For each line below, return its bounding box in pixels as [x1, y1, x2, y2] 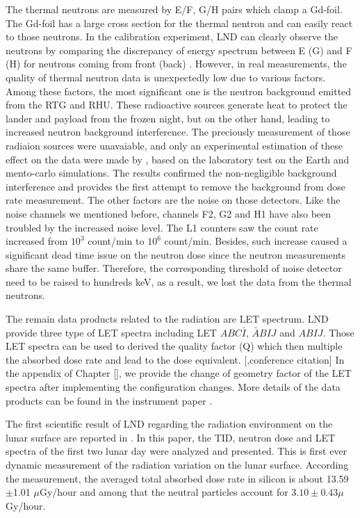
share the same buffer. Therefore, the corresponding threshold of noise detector [6, 261, 342, 275]
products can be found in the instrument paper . [6, 393, 213, 407]
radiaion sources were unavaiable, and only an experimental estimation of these [6, 138, 343, 152]
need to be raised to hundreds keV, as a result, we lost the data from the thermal [6, 274, 352, 289]
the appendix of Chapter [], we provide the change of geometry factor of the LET [6, 366, 352, 380]
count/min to [88, 234, 145, 248]
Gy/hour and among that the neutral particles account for [39, 485, 288, 499]
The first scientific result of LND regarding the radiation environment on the [6, 416, 333, 431]
